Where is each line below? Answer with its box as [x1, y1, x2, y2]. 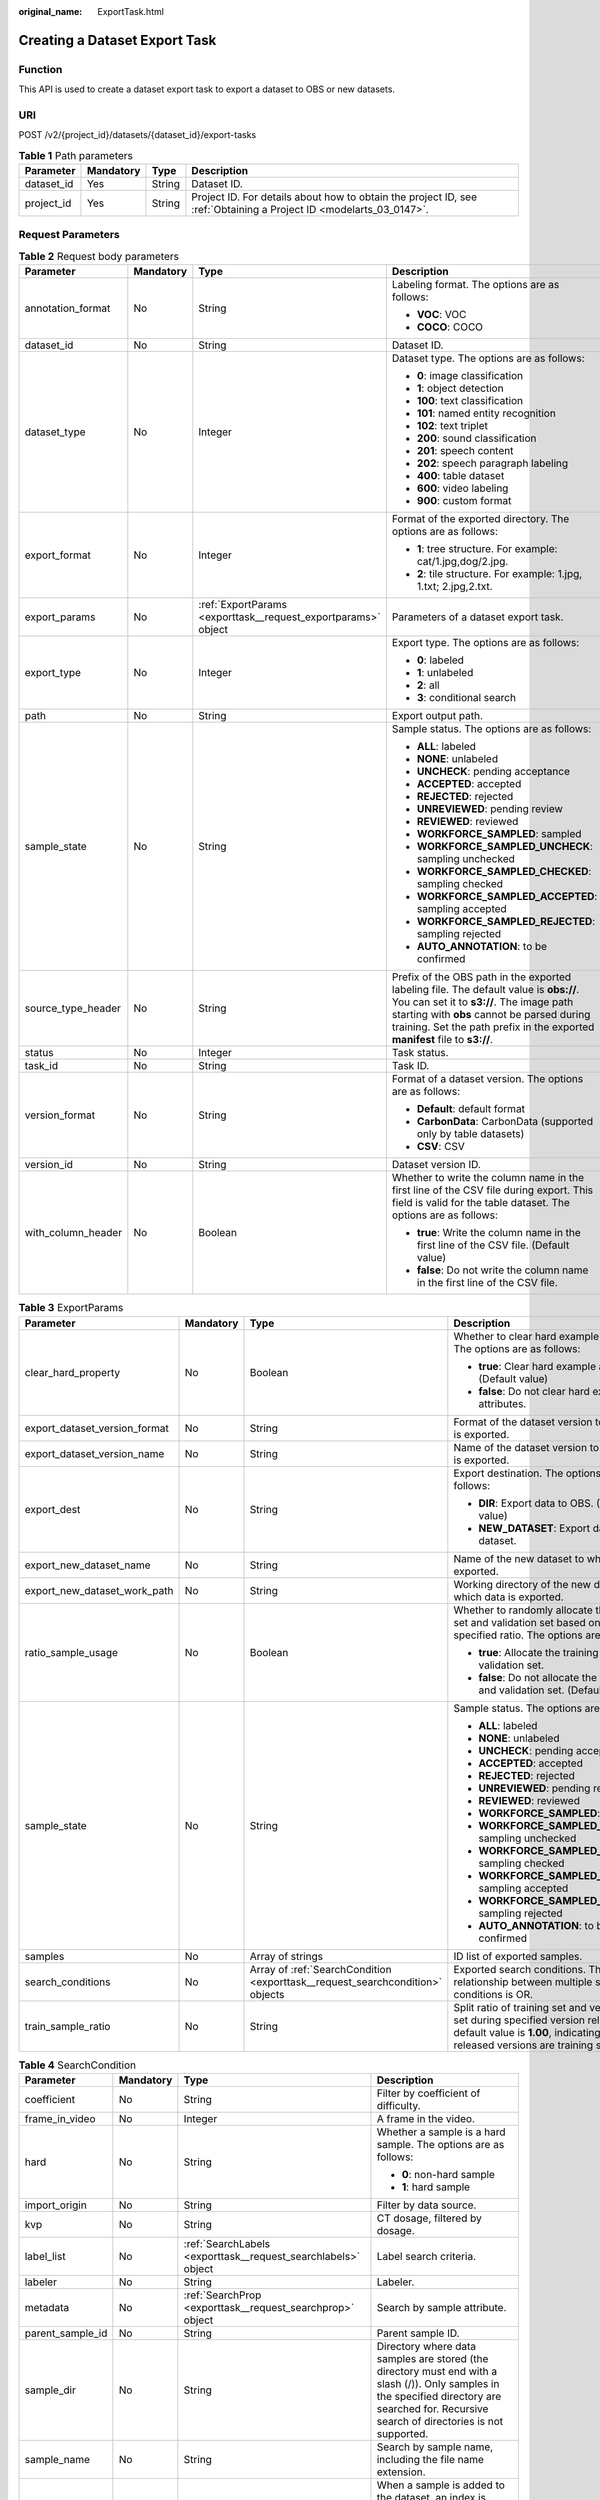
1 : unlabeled [416, 666, 474, 680]
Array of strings [249, 1949, 324, 1963]
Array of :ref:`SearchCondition [249, 1962, 392, 1976]
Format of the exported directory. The [391, 512, 570, 526]
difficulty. [376, 2098, 421, 2112]
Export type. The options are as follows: [391, 636, 580, 650]
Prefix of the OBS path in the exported [391, 970, 572, 984]
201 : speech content [416, 444, 514, 458]
